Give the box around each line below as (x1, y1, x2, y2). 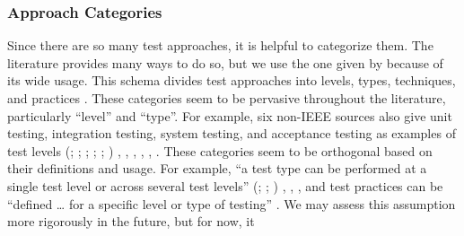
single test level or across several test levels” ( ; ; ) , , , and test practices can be (7, 176, 443, 195)
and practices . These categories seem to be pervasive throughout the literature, (7, 89, 446, 107)
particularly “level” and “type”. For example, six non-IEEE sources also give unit (7, 106, 452, 125)
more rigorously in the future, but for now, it (7, 212, 255, 231)
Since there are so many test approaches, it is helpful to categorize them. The (7, 36, 433, 55)
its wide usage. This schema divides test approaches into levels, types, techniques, (7, 71, 456, 90)
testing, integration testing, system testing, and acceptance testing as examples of (7, 124, 456, 143)
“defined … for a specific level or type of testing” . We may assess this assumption (7, 194, 456, 213)
